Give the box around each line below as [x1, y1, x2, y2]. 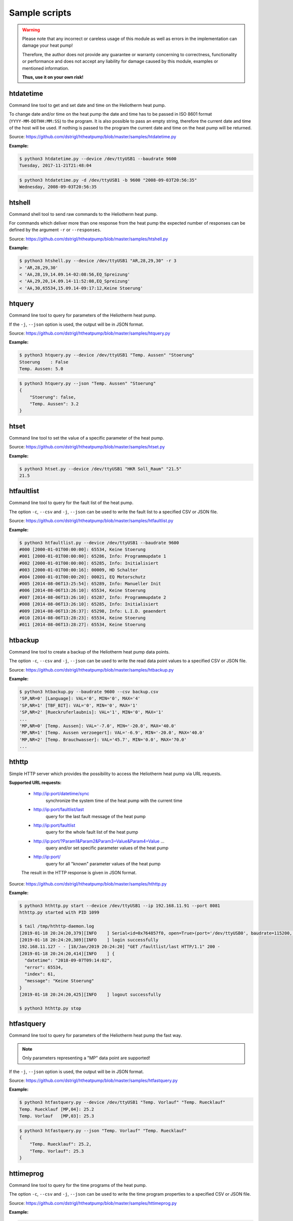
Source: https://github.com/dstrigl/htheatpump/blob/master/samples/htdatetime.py [9, 134, 177, 140]
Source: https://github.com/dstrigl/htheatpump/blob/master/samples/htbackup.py [9, 667, 174, 673]
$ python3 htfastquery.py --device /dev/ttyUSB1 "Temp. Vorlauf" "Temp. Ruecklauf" [19, 1099, 226, 1105]
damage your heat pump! [22, 42, 73, 48]
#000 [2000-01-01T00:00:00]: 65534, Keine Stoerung [19, 547, 146, 552]
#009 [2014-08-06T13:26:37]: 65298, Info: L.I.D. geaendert [19, 608, 167, 614]
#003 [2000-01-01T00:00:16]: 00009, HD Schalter [19, 567, 138, 573]
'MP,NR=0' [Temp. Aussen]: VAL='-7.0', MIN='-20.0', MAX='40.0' [19, 723, 177, 729]
